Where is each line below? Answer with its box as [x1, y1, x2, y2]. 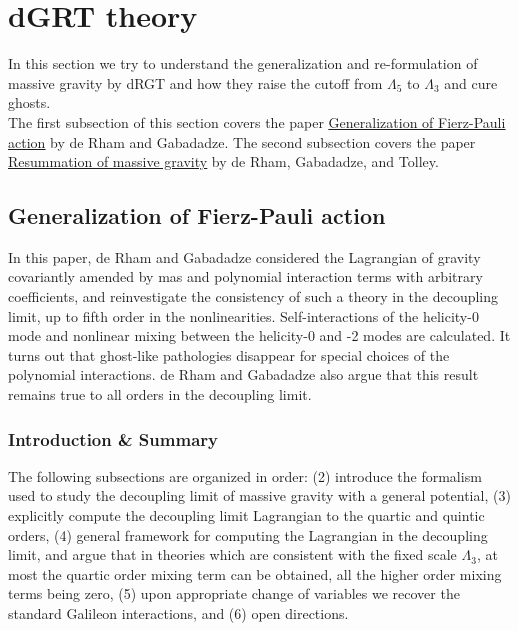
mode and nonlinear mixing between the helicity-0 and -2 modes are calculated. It [8, 325, 511, 346]
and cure [444, 72, 498, 93]
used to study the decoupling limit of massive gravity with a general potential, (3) [8, 485, 511, 506]
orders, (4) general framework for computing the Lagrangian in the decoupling [8, 524, 488, 545]
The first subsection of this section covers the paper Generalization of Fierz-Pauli [8, 111, 506, 132]
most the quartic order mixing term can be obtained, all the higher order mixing [8, 563, 502, 584]
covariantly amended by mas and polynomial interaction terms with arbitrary [8, 266, 483, 287]
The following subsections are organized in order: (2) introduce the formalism [8, 465, 482, 486]
